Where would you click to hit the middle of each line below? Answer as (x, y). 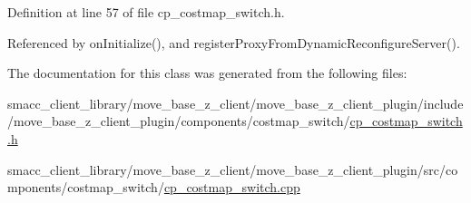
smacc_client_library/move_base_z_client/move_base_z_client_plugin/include (235, 103)
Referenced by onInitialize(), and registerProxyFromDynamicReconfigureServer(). (234, 42)
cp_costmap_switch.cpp (232, 187)
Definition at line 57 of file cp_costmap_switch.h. (146, 12)
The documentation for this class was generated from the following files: (207, 73)
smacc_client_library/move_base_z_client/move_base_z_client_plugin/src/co (233, 169)
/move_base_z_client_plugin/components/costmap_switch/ (179, 121)
